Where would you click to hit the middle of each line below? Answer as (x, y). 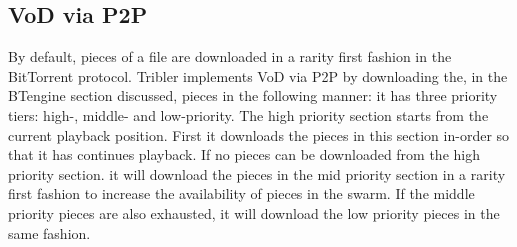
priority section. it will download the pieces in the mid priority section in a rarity (257, 173)
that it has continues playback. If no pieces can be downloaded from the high (244, 154)
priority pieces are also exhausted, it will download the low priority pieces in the (254, 212)
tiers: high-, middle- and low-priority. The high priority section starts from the (248, 114)
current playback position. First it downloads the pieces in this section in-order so (259, 134)
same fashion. (49, 232)
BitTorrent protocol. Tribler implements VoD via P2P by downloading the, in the (258, 75)
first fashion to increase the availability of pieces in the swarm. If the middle (241, 193)
